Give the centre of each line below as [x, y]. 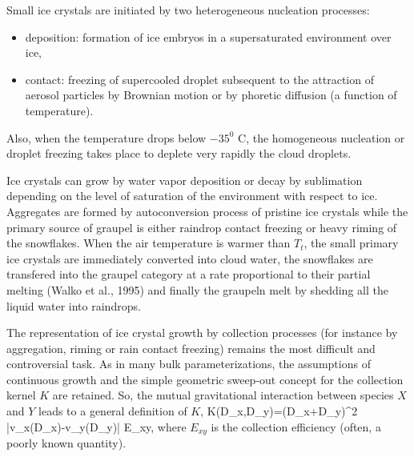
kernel [21, 395]
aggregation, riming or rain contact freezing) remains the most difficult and [191, 348]
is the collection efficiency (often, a [296, 426]
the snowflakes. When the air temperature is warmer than [149, 243]
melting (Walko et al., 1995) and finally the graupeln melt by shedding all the [197, 289]
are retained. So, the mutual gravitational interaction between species [223, 395]
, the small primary [351, 243]
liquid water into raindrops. [74, 305]
